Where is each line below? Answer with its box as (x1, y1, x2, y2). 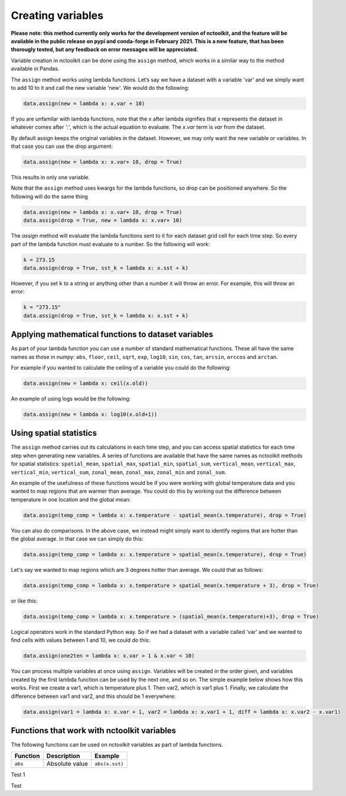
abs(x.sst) (94, 761, 124, 767)
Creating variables (11, 9, 103, 22)
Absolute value (46, 760, 89, 768)
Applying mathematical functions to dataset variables (11, 329, 214, 339)
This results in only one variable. (11, 174, 90, 180)
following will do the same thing (11, 193, 88, 200)
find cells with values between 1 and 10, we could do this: (11, 636, 151, 644)
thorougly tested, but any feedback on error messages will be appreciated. (11, 46, 198, 53)
